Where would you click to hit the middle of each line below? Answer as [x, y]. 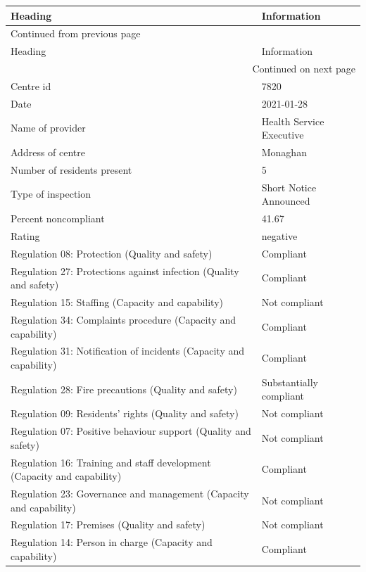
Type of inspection [51, 194]
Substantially [290, 382]
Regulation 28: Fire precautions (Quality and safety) [124, 389]
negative [279, 235]
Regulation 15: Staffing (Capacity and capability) [117, 302]
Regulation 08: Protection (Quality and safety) [112, 253]
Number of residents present [71, 169]
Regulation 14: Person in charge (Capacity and [112, 542]
